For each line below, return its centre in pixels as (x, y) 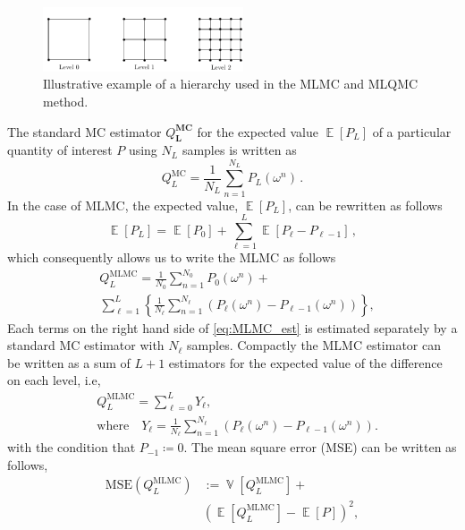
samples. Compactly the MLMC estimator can (314, 345)
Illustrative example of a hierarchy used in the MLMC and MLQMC (231, 84)
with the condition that (72, 447)
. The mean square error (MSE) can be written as (320, 447)
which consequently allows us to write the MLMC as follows (172, 257)
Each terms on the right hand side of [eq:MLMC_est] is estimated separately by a (232, 327)
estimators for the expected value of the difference (305, 362)
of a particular (412, 131)
